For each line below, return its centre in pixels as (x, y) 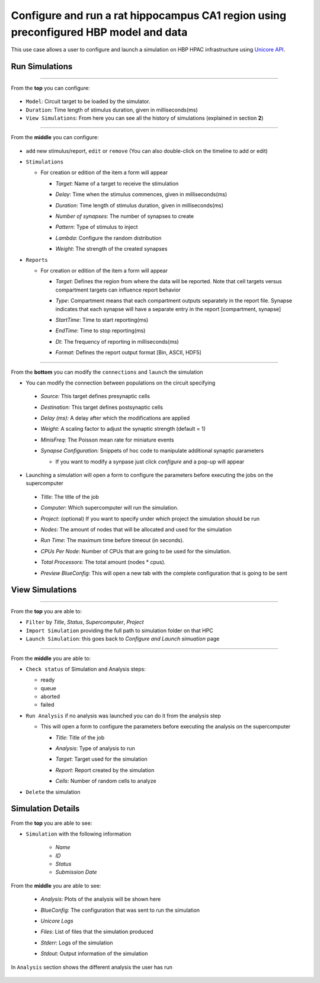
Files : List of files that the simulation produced (97, 932)
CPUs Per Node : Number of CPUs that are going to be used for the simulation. (136, 551)
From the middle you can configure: (55, 137)
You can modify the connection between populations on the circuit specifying (121, 383)
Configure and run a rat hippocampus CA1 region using (149, 15)
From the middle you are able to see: (56, 885)
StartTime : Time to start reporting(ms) (102, 319)
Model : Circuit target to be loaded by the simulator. (88, 101)
